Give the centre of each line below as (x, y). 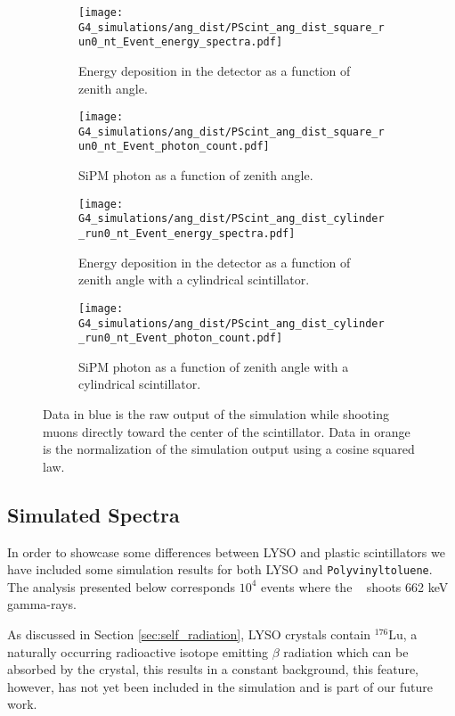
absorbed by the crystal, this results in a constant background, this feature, (213, 669)
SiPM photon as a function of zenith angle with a (214, 366)
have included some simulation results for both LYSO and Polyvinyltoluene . (220, 569)
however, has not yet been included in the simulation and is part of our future (220, 686)
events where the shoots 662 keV (355, 586)
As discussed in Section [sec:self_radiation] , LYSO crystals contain (189, 634)
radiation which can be (346, 651)
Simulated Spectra (93, 514)
